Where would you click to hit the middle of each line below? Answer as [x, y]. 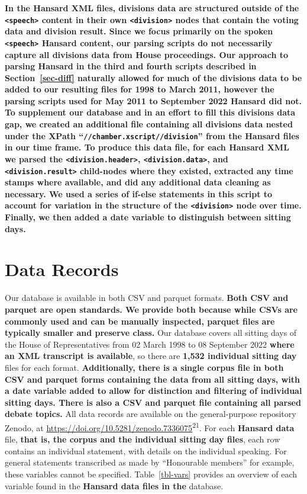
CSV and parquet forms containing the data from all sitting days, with [152, 379]
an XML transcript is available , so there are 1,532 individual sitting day [151, 356]
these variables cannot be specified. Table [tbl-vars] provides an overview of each [151, 474]
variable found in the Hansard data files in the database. [114, 485]
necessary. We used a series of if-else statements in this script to [139, 193]
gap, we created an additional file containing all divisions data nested [149, 124]
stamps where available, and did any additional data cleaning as [138, 182]
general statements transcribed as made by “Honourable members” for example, [150, 462]
